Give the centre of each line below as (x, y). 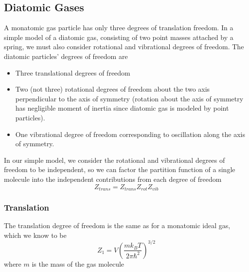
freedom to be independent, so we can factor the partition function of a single (120, 169)
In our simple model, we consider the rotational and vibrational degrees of (115, 160)
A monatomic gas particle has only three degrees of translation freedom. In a (119, 28)
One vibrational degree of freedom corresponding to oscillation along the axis (130, 134)
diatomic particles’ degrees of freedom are (66, 56)
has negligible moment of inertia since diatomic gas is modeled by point (122, 108)
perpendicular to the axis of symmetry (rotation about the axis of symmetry (129, 98)
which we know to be (35, 235)
